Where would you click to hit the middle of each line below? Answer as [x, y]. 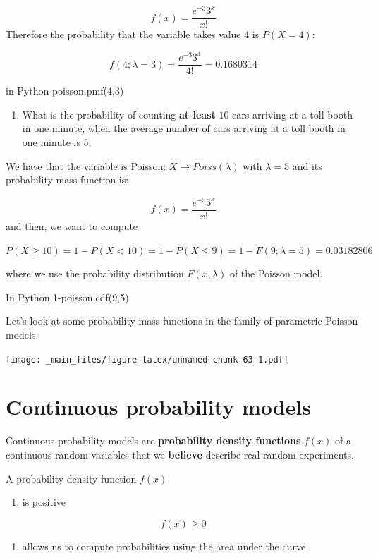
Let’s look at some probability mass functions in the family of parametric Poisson [182, 321]
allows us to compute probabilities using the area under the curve [164, 546]
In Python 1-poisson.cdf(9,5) [67, 297]
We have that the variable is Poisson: [86, 165]
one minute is [51, 142]
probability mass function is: [67, 180]
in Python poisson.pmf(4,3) [65, 91]
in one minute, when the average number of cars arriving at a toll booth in [184, 128]
